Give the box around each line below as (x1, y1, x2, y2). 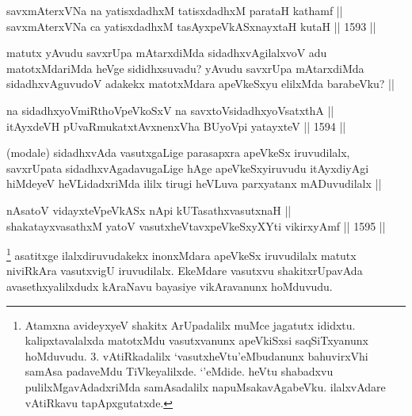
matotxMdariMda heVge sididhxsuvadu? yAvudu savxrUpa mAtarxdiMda (6, 59, 364, 76)
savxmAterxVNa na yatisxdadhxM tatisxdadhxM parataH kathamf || (6, 2, 343, 18)
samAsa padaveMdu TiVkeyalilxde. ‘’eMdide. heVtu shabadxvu (25, 363, 334, 380)
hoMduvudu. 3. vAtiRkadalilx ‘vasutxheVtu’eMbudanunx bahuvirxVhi (25, 347, 368, 364)
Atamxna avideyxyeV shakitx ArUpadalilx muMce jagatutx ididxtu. (25, 316, 356, 333)
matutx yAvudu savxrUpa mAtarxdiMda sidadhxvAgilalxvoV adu (6, 44, 327, 61)
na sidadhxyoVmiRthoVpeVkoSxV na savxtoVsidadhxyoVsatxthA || (6, 101, 334, 118)
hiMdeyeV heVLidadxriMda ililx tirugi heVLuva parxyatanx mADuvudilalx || (6, 175, 382, 192)
